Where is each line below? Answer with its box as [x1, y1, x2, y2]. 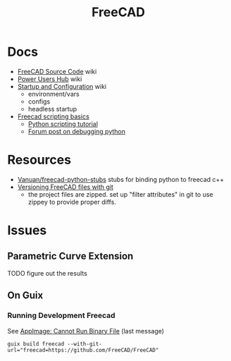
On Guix [7, 290, 44, 302]
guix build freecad [7, 340, 65, 348]
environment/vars [27, 90, 80, 98]
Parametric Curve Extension [7, 250, 134, 262]
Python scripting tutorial [27, 119, 99, 128]
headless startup [27, 104, 77, 113]
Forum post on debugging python [27, 127, 125, 135]
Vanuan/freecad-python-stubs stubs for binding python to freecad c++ [17, 175, 225, 183]
